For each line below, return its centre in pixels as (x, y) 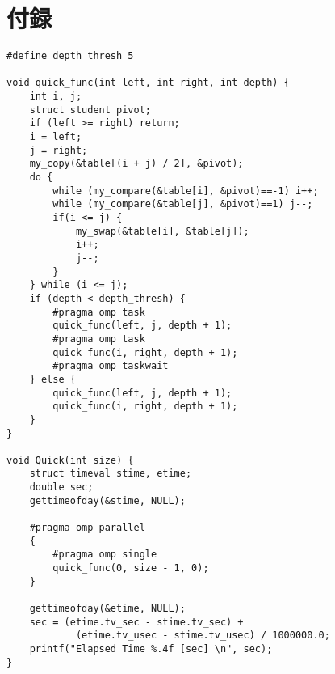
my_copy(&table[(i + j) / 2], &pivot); (136, 164)
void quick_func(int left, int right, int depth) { (148, 83)
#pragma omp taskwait (111, 366)
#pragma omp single (105, 555)
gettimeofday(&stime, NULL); (107, 500)
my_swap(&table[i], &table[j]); (162, 231)
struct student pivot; (90, 110)
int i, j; (56, 97)
